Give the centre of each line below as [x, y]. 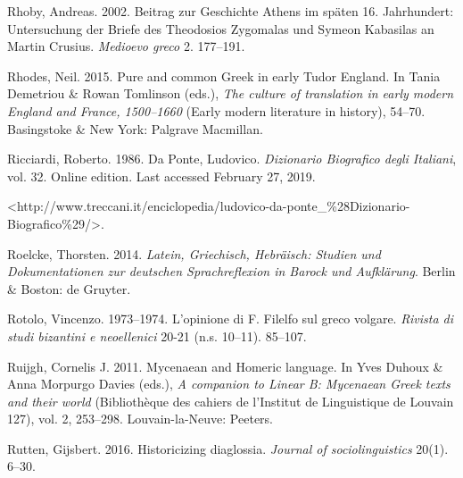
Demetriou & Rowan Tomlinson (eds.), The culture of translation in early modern [231, 93]
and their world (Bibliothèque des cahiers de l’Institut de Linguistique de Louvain [231, 401]
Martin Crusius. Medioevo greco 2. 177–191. [126, 46]
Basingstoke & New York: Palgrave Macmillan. [135, 128]
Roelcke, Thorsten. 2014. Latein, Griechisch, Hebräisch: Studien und [194, 253]
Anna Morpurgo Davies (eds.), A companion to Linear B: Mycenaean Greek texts [229, 384]
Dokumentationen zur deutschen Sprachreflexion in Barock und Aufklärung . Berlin [231, 271]
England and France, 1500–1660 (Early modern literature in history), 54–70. [216, 110]
